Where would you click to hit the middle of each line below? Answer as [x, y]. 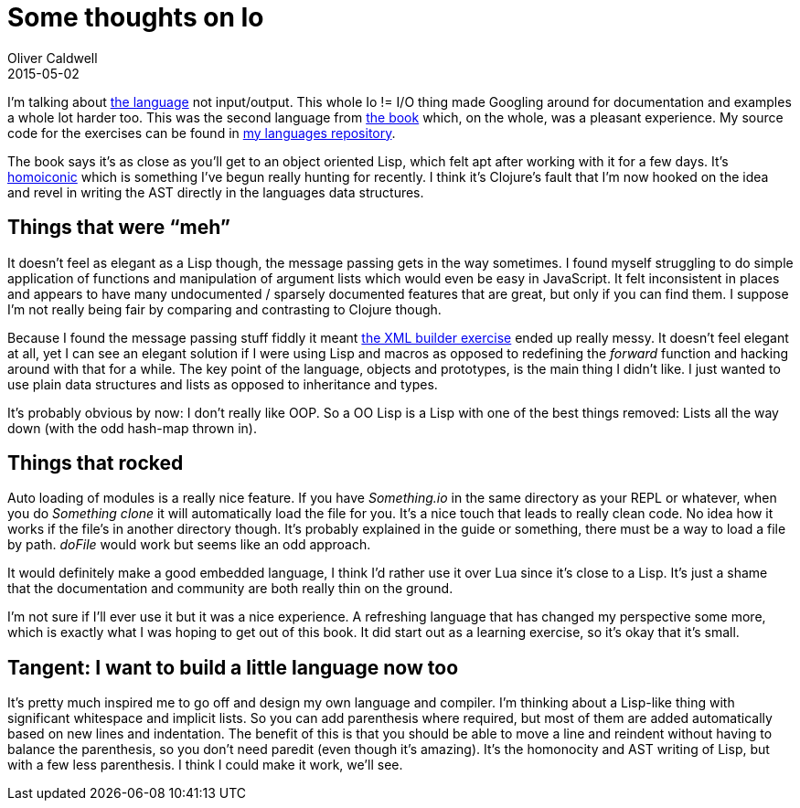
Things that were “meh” [119, 228]
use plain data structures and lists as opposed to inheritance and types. [223, 384]
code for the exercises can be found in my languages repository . [202, 133]
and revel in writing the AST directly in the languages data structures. [216, 192]
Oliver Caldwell [53, 58]
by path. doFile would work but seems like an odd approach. [189, 545]
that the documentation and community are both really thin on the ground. [230, 589]
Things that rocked [96, 463]
